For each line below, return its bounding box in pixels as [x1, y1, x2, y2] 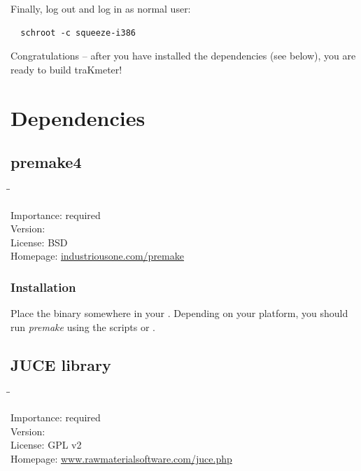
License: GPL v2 [10, 437, 82, 452]
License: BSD [10, 234, 68, 249]
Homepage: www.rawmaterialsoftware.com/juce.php [10, 451, 232, 465]
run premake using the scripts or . [10, 319, 155, 334]
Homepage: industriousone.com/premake [10, 248, 184, 263]
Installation [10, 278, 76, 295]
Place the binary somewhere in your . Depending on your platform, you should [10, 306, 348, 321]
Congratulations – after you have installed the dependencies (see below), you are [10, 48, 356, 63]
